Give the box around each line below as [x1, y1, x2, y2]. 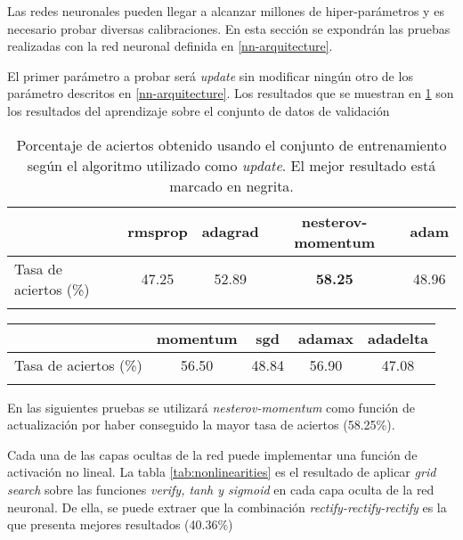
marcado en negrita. [169, 175, 294, 196]
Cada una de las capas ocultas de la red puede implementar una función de [7, 445, 418, 463]
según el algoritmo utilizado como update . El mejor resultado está [27, 154, 436, 176]
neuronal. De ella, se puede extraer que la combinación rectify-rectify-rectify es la [7, 497, 447, 516]
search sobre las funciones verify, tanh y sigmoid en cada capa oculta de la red [7, 479, 435, 498]
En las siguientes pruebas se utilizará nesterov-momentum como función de [7, 397, 415, 416]
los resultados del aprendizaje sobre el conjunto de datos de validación [7, 101, 390, 119]
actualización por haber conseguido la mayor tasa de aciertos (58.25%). [7, 415, 395, 434]
